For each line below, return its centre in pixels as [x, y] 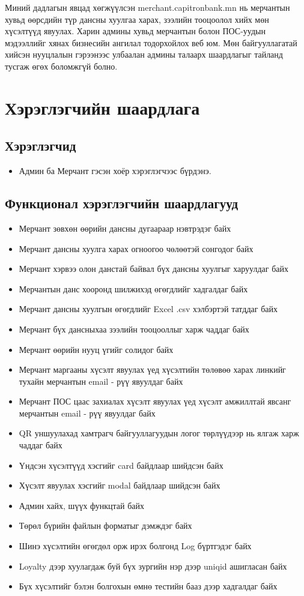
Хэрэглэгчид [41, 146]
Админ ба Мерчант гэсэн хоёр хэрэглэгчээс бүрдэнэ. [115, 171]
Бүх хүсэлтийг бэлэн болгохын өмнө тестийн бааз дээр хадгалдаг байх [148, 586]
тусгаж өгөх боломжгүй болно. [61, 66]
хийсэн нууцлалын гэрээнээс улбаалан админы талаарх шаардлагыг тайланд [144, 54]
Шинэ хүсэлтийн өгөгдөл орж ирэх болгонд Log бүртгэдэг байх [135, 546]
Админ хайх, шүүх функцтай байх [82, 505]
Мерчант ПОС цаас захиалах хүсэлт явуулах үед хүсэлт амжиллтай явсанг [155, 401]
